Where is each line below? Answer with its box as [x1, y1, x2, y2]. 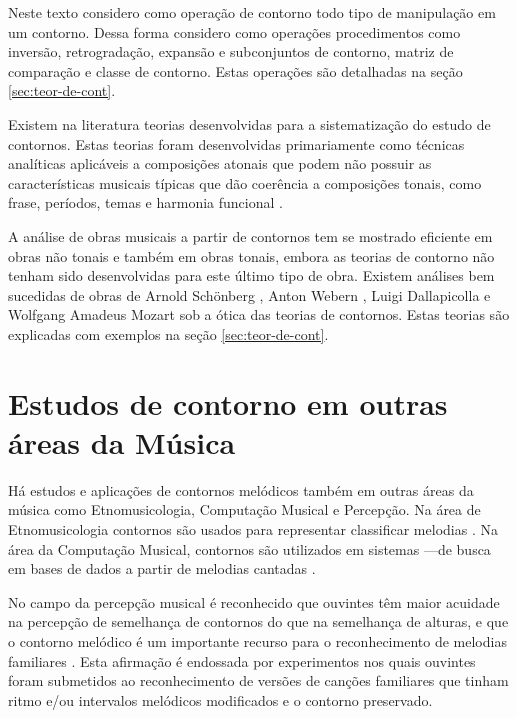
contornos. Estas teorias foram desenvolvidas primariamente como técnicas [8, 133, 465, 154]
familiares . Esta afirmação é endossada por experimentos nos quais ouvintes [8, 650, 476, 671]
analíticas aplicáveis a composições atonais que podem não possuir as [8, 153, 432, 174]
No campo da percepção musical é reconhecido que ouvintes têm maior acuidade [8, 591, 500, 612]
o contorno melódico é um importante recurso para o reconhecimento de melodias [8, 630, 507, 651]
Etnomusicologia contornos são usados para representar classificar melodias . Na [8, 519, 498, 539]
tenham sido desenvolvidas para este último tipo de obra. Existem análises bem [8, 265, 495, 286]
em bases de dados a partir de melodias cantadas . [8, 558, 316, 579]
